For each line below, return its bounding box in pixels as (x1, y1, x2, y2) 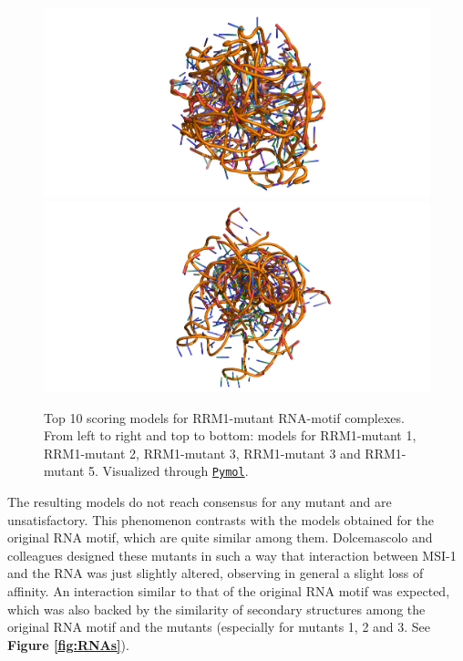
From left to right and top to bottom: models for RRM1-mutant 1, (44, 426, 417, 445)
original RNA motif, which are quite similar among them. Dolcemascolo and (7, 528, 433, 547)
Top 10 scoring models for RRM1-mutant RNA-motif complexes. (44, 408, 405, 427)
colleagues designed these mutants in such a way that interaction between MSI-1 (7, 545, 457, 564)
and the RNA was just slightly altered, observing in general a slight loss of (7, 563, 424, 583)
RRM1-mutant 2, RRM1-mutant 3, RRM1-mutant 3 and (44, 443, 361, 462)
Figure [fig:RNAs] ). (7, 635, 129, 654)
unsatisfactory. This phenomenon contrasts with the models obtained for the (7, 510, 435, 529)
